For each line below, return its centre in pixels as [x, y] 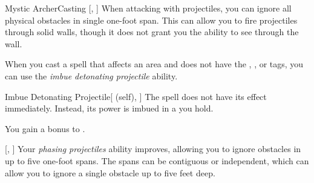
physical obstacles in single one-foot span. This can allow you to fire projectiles [151, 20]
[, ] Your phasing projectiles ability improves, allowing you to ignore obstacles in [153, 149]
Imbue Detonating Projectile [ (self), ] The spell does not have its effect [136, 96]
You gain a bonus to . [45, 128]
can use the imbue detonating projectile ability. [91, 75]
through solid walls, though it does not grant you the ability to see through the [152, 32]
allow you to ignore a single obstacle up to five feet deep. [110, 172]
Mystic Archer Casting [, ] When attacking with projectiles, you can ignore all [148, 8]
